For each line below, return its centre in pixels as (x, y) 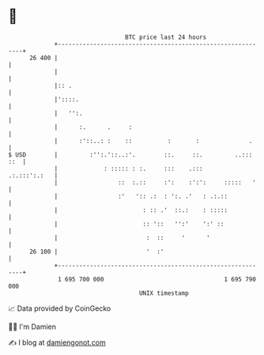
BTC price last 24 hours (166, 37)
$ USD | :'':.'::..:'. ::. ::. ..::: (130, 155)
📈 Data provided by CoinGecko (60, 308)
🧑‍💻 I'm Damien (32, 327)
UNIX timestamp (164, 293)
